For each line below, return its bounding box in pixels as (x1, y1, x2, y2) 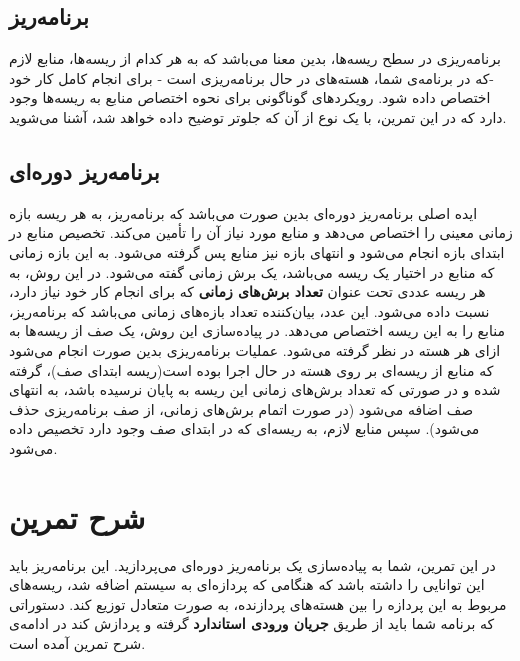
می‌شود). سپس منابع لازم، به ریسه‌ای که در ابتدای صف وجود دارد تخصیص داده (9, 418, 480, 439)
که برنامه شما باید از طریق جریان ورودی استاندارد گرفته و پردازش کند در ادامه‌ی (9, 613, 495, 634)
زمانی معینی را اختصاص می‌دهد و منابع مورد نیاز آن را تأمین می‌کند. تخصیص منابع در (9, 222, 513, 243)
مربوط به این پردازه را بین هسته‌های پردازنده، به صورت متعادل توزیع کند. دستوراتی (9, 593, 507, 614)
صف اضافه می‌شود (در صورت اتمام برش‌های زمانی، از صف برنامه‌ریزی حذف (9, 398, 474, 419)
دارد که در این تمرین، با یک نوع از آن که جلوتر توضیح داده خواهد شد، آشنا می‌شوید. (9, 106, 507, 127)
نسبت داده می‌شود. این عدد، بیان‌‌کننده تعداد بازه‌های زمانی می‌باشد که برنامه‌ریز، (9, 300, 490, 321)
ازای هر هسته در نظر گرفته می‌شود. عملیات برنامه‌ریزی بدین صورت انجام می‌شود (9, 339, 501, 360)
